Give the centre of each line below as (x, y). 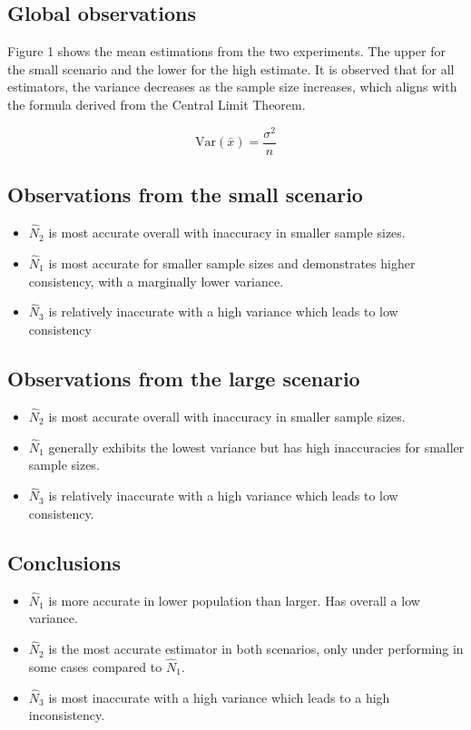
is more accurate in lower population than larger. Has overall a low (234, 600)
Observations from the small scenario (185, 195)
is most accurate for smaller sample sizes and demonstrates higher (232, 263)
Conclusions (64, 562)
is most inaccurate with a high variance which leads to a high (219, 697)
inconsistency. (67, 715)
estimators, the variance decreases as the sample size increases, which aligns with (232, 87)
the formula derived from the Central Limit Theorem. (157, 104)
